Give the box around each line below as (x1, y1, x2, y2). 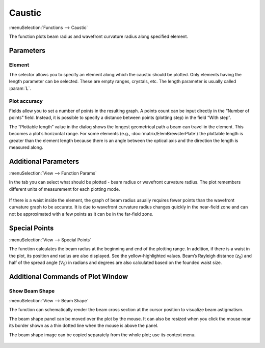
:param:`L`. (9, 85, 31, 91)
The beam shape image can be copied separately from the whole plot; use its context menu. (9, 332, 196, 338)
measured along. (9, 144, 44, 150)
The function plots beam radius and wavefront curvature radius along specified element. (9, 33, 188, 39)
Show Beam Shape (9, 288, 55, 294)
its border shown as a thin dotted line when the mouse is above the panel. (9, 322, 159, 329)
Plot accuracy (9, 97, 43, 104)
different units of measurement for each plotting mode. (9, 186, 120, 192)
